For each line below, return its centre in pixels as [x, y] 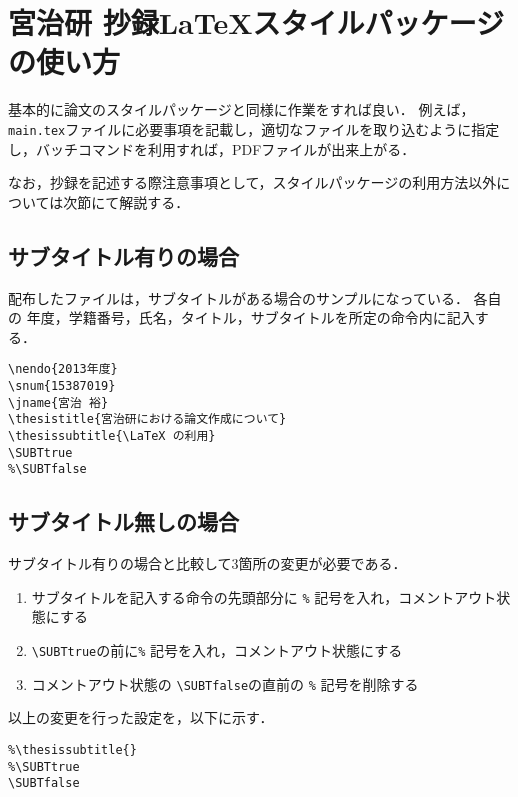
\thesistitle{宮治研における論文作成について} [147, 419]
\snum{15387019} [62, 385]
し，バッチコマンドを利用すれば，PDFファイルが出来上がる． [212, 148]
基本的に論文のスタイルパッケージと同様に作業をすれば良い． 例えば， [241, 109]
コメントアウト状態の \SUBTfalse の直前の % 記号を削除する [225, 683]
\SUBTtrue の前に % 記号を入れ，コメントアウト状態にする [217, 649]
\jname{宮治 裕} [58, 402]
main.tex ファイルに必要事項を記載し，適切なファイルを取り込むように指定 [254, 128]
